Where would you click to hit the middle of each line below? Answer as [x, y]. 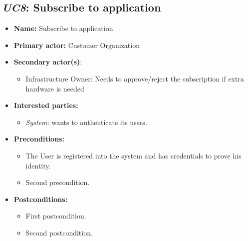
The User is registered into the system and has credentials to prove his [133, 155]
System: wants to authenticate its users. [86, 122]
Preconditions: [39, 139]
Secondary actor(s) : [48, 62]
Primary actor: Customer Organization [77, 45]
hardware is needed [55, 88]
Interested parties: [46, 105]
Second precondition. [58, 182]
